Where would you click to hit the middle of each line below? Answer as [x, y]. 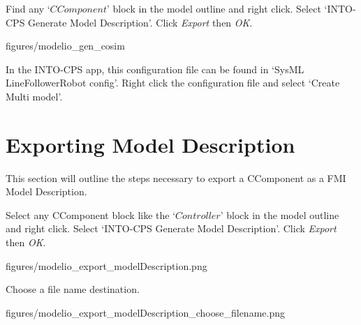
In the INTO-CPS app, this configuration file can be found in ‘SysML [155, 69]
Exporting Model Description [150, 144]
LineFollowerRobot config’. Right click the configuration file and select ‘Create [173, 83]
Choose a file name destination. [73, 289]
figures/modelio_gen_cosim [65, 46]
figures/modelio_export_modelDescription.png [106, 265]
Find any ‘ [28, 8]
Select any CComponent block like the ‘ [91, 214]
